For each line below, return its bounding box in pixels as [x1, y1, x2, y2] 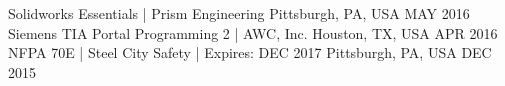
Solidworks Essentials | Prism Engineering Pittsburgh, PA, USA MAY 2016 [8, 3, 470, 23]
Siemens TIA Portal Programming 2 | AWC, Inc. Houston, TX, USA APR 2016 [8, 22, 498, 43]
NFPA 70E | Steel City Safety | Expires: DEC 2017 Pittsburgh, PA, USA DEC [8, 42, 492, 63]
